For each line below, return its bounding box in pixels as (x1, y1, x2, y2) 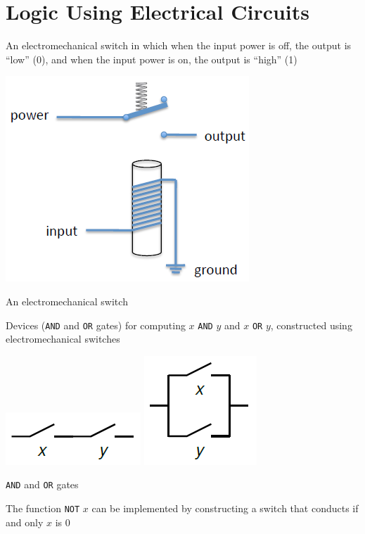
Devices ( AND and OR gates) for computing (6, 317, 186, 332)
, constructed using (270, 317, 352, 332)
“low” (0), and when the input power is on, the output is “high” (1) (6, 51, 297, 66)
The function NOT (6, 501, 80, 515)
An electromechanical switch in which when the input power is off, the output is (6, 38, 352, 53)
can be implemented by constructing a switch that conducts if (91, 501, 359, 515)
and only (6, 514, 44, 529)
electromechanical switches (6, 331, 120, 346)
